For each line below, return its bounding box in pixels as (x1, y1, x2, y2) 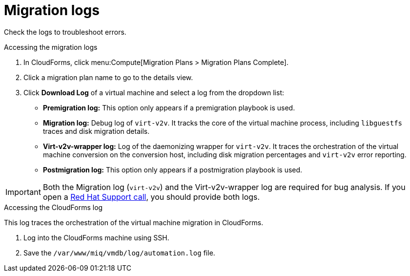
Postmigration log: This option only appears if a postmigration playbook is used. (43, 165, 303, 174)
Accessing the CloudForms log (4, 203, 103, 212)
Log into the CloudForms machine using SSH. (23, 233, 169, 242)
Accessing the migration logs (4, 42, 98, 51)
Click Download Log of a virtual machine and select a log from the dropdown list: (23, 88, 284, 97)
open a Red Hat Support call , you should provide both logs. (42, 191, 260, 202)
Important (5, 187, 41, 197)
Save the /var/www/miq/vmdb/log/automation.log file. (23, 248, 215, 257)
